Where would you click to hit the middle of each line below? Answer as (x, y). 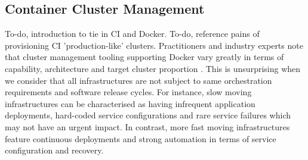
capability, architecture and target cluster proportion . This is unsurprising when (153, 68)
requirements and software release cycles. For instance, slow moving (128, 92)
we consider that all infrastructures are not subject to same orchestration (138, 80)
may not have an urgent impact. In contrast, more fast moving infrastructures (147, 126)
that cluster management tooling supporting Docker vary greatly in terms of (144, 57)
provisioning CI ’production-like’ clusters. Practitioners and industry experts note (154, 45)
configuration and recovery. (54, 150)
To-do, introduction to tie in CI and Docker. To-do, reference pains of (132, 34)
